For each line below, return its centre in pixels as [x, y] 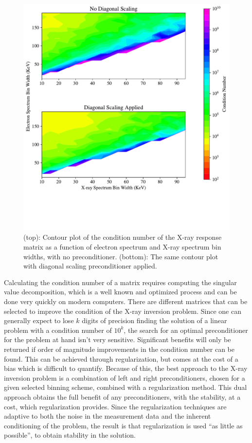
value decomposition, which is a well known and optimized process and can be [120, 292]
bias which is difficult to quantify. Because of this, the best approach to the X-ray [126, 368]
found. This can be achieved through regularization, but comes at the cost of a [121, 358]
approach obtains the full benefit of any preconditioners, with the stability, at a [122, 396]
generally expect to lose [39, 320]
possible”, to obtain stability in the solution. [70, 435]
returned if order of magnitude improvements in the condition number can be [119, 349]
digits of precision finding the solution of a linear [154, 320]
